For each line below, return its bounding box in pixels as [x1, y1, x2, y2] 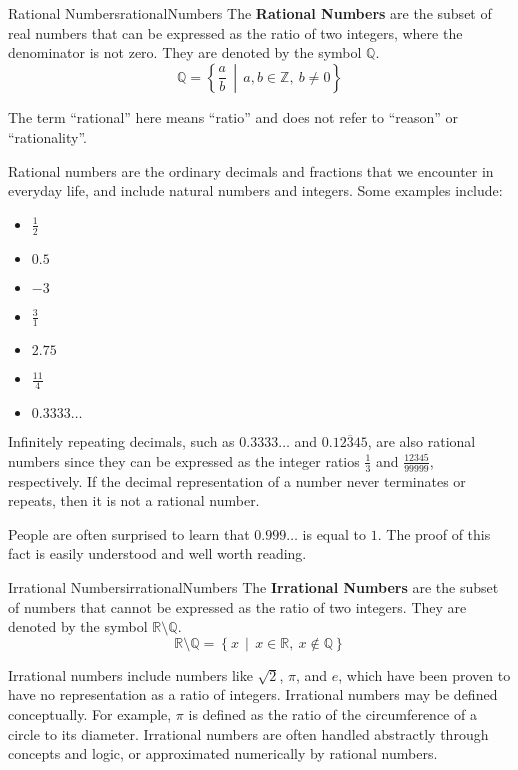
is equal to [302, 523, 367, 544]
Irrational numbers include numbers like [8, 664, 253, 685]
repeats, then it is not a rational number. [8, 490, 260, 511]
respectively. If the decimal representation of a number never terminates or [8, 470, 466, 491]
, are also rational [367, 431, 476, 452]
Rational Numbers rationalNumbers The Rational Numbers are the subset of [8, 3, 492, 23]
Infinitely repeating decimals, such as [8, 431, 235, 452]
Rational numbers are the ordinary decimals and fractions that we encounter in [8, 160, 494, 181]
